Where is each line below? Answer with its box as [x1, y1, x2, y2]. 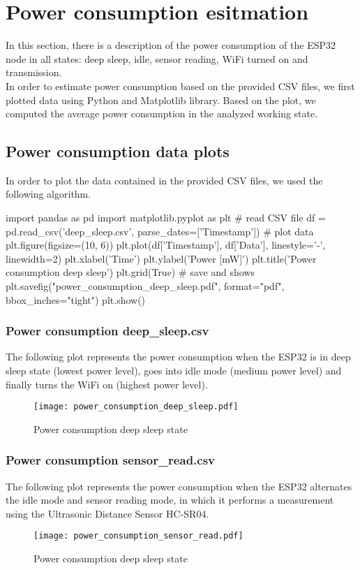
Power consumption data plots [6, 140, 230, 162]
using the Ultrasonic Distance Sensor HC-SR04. [6, 506, 209, 520]
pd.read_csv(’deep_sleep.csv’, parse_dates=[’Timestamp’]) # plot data [6, 224, 314, 238]
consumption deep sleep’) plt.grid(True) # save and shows [6, 265, 255, 279]
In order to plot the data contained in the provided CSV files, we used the [6, 173, 323, 187]
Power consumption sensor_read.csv [6, 451, 216, 469]
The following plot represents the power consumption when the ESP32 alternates [6, 478, 352, 493]
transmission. [6, 65, 62, 80]
